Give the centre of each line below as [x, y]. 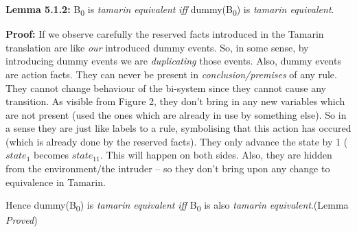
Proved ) [22, 220]
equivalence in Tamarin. [56, 182]
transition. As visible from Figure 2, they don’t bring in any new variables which [175, 101]
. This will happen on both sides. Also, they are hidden [216, 155]
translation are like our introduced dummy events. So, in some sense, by [157, 47]
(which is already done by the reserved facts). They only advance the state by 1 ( [177, 141]
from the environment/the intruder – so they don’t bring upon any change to [168, 169]
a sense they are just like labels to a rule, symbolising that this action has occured [178, 128]
